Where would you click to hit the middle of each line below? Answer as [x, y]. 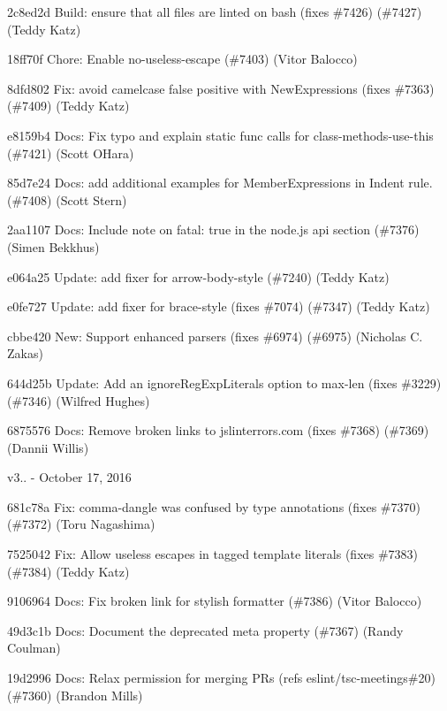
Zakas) [25, 353]
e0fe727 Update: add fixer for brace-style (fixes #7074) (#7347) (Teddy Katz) [219, 306]
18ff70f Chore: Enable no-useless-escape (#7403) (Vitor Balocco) [182, 59]
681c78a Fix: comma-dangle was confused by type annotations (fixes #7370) [214, 506]
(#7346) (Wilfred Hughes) [79, 400]
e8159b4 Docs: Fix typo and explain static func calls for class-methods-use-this [220, 135]
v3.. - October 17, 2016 [69, 477]
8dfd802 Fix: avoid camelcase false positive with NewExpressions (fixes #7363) [221, 88]
